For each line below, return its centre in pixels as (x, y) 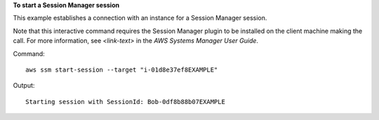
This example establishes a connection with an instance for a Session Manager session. (140, 18)
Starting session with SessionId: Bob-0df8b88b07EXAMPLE (126, 101)
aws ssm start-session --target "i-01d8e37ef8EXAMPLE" (122, 69)
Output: (24, 86)
